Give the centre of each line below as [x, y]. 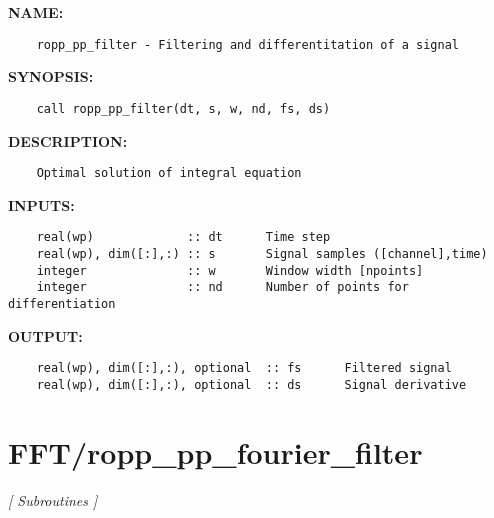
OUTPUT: [45, 335]
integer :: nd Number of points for [222, 287]
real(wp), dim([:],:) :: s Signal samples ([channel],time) [262, 254]
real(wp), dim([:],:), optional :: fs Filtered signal [244, 368]
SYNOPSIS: [51, 76]
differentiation [62, 303]
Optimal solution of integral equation [169, 173]
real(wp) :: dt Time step [183, 237]
